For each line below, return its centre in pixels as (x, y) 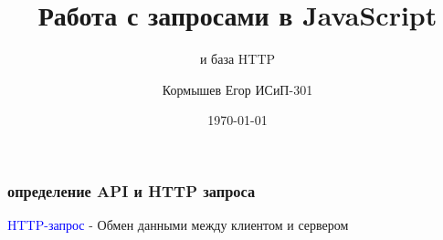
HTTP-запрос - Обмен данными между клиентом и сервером (178, 225)
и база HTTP (237, 59)
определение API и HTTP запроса (132, 190)
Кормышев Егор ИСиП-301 (237, 89)
